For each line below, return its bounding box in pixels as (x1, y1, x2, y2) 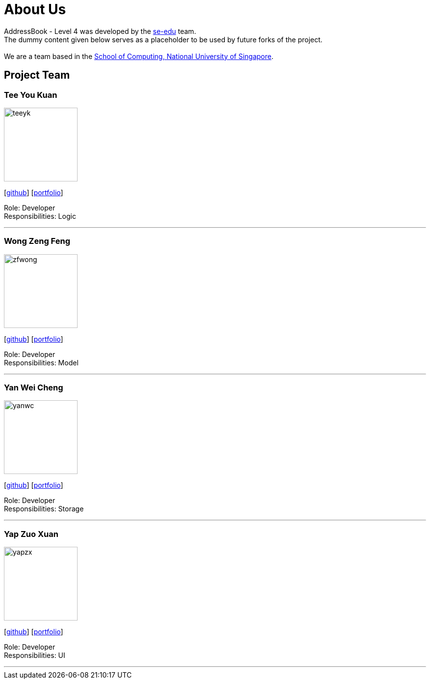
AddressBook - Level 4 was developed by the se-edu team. (4, 27, 196, 35)
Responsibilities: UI (4, 651, 65, 660)
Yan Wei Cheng (4, 383, 63, 393)
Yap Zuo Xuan (4, 529, 58, 539)
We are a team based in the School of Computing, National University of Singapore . (4, 52, 274, 60)
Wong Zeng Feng (4, 236, 70, 246)
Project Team (4, 69, 70, 82)
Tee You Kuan (4, 89, 57, 100)
